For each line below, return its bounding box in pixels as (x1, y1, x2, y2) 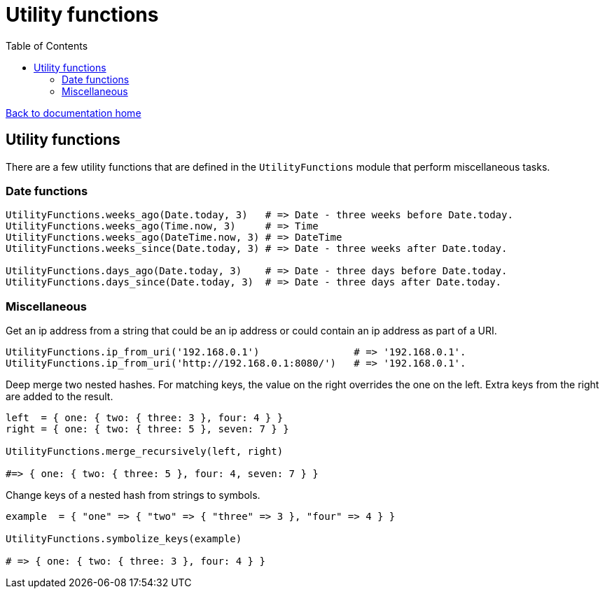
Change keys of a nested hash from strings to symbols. (6, 489, 260, 502)
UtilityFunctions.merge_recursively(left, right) (6, 446, 284, 458)
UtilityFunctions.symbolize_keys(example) (6, 533, 242, 545)
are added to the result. (6, 390, 113, 403)
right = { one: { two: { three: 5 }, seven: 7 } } (6, 423, 289, 435)
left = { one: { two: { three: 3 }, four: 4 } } (6, 412, 284, 424)
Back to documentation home (6, 106, 141, 119)
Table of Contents (6, 39, 88, 52)
